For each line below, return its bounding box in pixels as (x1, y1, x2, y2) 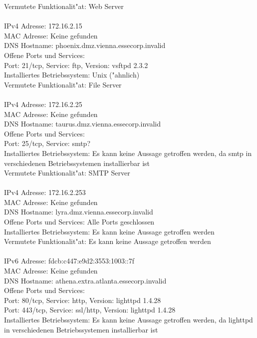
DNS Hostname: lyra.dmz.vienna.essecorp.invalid (4, 206, 153, 217)
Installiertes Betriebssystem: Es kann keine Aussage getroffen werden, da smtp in (4, 147, 252, 158)
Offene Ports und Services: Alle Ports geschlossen (4, 216, 155, 227)
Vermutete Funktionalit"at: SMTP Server (4, 167, 130, 178)
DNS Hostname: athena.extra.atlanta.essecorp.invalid (4, 275, 167, 285)
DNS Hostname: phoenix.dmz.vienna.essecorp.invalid (4, 40, 166, 50)
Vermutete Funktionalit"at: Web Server (4, 1, 124, 11)
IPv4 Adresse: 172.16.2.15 (4, 20, 82, 31)
